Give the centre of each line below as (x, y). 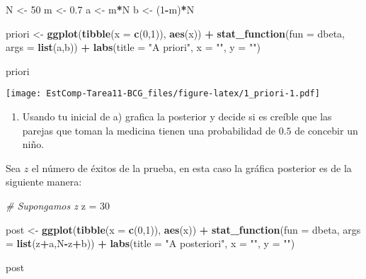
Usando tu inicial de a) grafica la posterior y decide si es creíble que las (177, 116)
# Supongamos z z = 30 (58, 205)
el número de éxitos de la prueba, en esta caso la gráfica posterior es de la (191, 167)
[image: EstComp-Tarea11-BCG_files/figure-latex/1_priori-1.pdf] (163, 94)
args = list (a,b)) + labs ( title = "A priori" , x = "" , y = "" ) (133, 47)
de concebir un (326, 130)
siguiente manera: (44, 182)
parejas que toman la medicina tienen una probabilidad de (149, 130)
